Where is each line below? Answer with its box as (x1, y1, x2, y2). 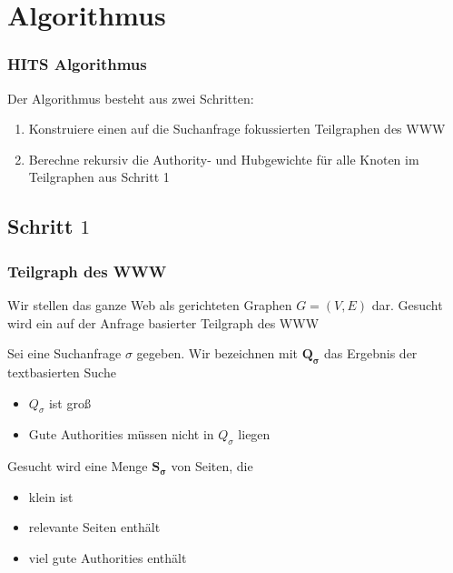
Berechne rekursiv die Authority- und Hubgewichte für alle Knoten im (28, 149, 419, 168)
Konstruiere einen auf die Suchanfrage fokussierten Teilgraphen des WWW (28, 119, 446, 138)
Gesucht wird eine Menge (7, 457, 148, 476)
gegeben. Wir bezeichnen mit (136, 344, 298, 363)
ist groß (48, 393, 91, 412)
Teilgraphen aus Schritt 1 (28, 167, 170, 186)
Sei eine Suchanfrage (7, 344, 122, 363)
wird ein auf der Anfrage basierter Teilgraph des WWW (7, 313, 320, 332)
